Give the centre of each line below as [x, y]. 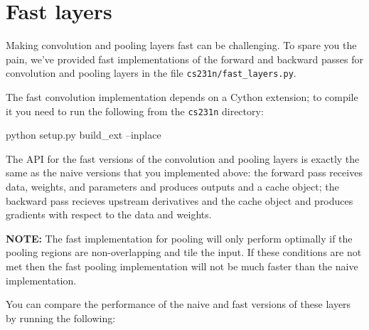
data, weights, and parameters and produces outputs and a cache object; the [172, 186]
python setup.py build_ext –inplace [84, 135]
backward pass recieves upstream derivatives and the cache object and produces [180, 200]
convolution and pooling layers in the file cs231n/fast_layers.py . [151, 73]
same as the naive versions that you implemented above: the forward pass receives [184, 172]
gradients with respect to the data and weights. [109, 214]
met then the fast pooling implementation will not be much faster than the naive [182, 266]
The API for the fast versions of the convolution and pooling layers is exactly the [183, 158]
